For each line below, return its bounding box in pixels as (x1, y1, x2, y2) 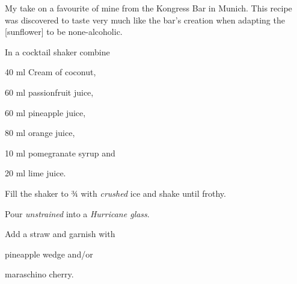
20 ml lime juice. (5, 167, 66, 179)
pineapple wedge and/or (5, 247, 93, 260)
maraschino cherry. (5, 268, 74, 280)
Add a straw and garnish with (5, 227, 115, 240)
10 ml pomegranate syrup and (5, 146, 115, 159)
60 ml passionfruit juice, (5, 85, 94, 98)
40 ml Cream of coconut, (5, 66, 96, 78)
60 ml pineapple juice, (5, 106, 86, 119)
